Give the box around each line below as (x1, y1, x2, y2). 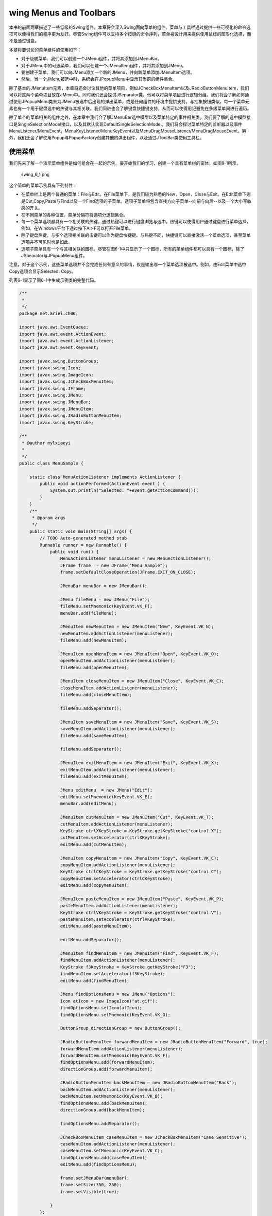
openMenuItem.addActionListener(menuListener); (60, 658, 176, 663)
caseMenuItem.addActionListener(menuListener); (60, 1141, 176, 1146)
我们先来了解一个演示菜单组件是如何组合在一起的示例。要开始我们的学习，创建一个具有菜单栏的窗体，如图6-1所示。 (9, 161, 241, 166)
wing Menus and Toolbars (9, 7, 116, 18)
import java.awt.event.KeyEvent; (19, 345, 99, 350)
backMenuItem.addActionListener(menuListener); (60, 1087, 176, 1092)
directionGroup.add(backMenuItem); (60, 1107, 145, 1113)
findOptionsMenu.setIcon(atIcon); (60, 1005, 143, 1011)
